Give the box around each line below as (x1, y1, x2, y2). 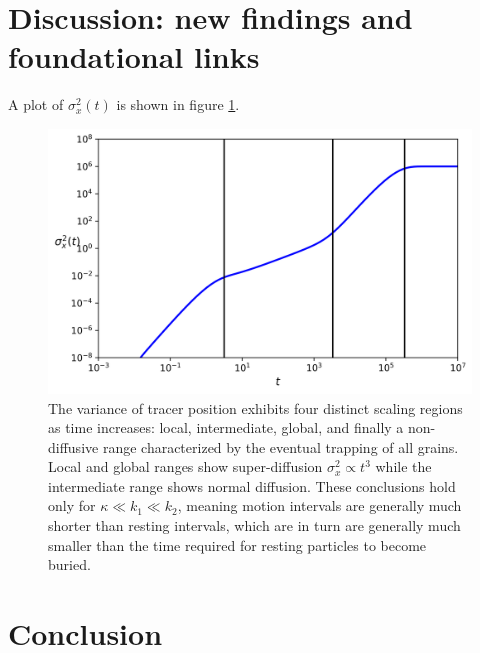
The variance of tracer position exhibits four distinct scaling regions (48, 397, 463, 418)
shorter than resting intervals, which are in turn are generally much (48, 515, 461, 536)
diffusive (48, 436, 99, 457)
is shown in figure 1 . (116, 94, 240, 115)
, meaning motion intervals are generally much (177, 495, 462, 516)
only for (48, 495, 96, 516)
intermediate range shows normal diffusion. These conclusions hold (48, 475, 456, 496)
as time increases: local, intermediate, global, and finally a (48, 417, 404, 438)
